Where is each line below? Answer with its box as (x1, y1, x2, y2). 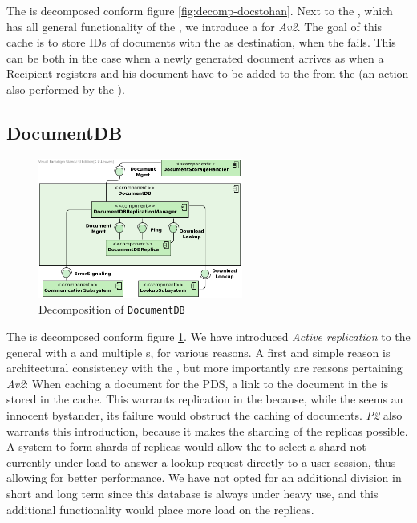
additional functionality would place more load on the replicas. (6, 501, 314, 517)
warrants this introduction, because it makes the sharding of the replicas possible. (6, 422, 408, 439)
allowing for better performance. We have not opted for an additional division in (6, 469, 402, 486)
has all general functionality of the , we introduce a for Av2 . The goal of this (6, 18, 383, 34)
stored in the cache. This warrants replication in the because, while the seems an (6, 391, 403, 407)
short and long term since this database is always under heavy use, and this (6, 484, 379, 501)
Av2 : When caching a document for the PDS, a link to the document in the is (6, 375, 389, 391)
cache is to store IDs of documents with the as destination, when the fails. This (6, 34, 396, 51)
